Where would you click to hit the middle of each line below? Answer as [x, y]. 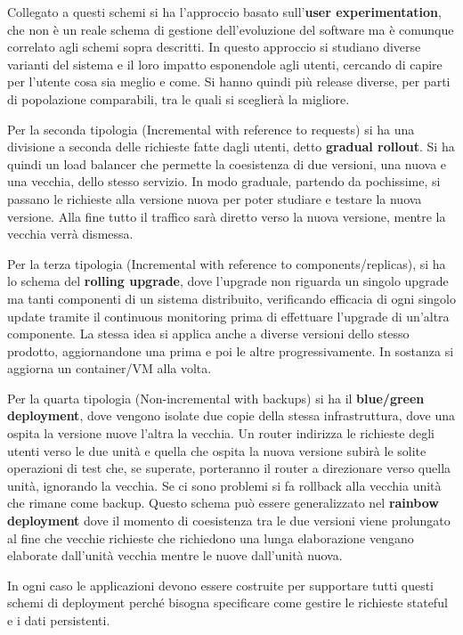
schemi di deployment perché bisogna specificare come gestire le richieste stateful [227, 602]
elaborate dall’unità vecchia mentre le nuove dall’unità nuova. [175, 555]
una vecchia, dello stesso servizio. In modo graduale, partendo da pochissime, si [224, 181]
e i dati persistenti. [59, 620]
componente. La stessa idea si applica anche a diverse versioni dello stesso [208, 334]
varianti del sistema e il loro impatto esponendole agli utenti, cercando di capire [225, 64]
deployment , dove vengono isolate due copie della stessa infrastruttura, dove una [231, 415]
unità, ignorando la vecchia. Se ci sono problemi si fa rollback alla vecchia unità [224, 485]
